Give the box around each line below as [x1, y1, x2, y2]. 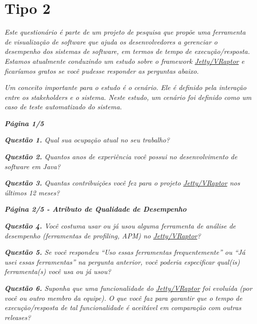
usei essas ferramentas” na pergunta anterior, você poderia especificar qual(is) [4, 256, 240, 267]
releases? [4, 312, 31, 322]
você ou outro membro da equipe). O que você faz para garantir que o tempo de [4, 292, 243, 303]
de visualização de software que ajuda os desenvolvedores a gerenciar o [4, 36, 217, 46]
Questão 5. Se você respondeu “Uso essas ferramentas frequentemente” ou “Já [4, 247, 246, 257]
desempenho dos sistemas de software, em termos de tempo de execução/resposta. [4, 46, 250, 56]
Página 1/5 [4, 118, 44, 128]
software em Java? [4, 161, 61, 171]
